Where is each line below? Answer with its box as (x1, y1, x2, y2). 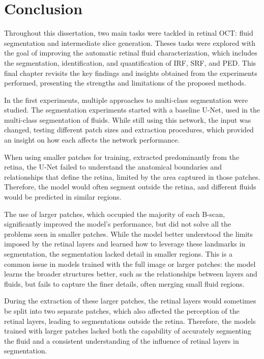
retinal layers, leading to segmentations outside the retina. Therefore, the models (4, 315, 256, 326)
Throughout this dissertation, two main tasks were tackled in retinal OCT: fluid (4, 27, 253, 38)
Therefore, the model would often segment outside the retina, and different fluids (4, 181, 256, 192)
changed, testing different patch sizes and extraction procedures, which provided (4, 124, 254, 135)
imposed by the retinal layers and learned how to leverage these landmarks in (4, 238, 246, 249)
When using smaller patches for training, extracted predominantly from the (4, 151, 240, 162)
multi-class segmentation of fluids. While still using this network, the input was (4, 114, 251, 125)
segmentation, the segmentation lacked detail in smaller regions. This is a (4, 248, 232, 259)
